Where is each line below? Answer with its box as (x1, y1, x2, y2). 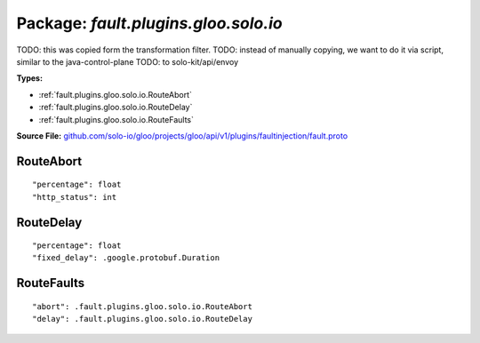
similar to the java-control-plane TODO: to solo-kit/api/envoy (16, 56, 239, 67)
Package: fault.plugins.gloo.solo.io (16, 13, 284, 33)
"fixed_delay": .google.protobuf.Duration (32, 253, 220, 263)
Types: (16, 73, 44, 84)
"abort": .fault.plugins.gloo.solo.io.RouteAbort (32, 301, 253, 311)
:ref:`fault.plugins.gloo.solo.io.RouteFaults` (38, 114, 195, 124)
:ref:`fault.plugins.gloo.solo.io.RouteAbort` (38, 89, 193, 100)
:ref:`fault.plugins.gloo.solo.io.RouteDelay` (38, 102, 193, 113)
